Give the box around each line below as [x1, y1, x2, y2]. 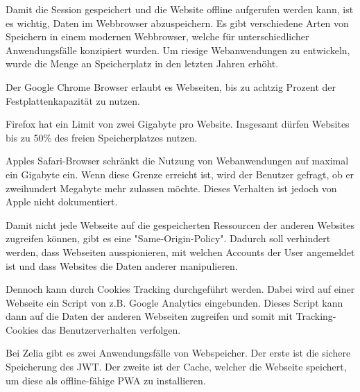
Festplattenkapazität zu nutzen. [6, 93, 140, 108]
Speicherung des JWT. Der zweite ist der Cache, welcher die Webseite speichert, [6, 359, 347, 374]
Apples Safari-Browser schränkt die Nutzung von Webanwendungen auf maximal [6, 153, 349, 168]
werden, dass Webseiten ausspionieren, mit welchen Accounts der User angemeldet [6, 244, 355, 259]
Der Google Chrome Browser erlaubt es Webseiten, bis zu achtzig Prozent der [6, 79, 336, 94]
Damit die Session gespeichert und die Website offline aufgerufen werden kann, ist [6, 2, 354, 16]
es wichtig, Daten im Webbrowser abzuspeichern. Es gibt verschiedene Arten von [6, 15, 349, 30]
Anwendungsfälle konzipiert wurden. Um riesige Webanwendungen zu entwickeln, [6, 42, 350, 57]
